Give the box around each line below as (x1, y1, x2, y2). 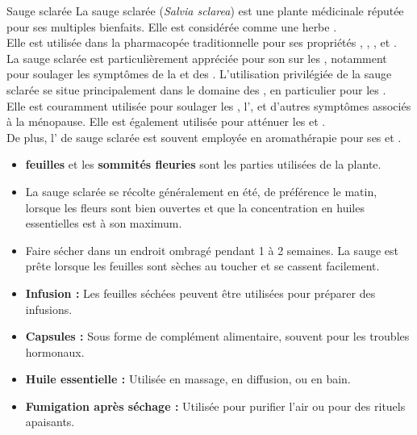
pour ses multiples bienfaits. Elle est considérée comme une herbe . (6, 18, 337, 35)
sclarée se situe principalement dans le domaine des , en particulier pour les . (6, 81, 386, 98)
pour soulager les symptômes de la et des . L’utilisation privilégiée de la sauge (6, 65, 392, 82)
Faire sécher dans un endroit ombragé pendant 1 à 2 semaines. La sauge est (25, 241, 398, 258)
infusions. (25, 300, 73, 317)
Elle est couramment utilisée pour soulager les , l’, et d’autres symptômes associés (6, 97, 411, 114)
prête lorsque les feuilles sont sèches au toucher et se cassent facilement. (25, 257, 380, 274)
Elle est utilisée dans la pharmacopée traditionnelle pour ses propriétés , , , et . (6, 34, 397, 51)
